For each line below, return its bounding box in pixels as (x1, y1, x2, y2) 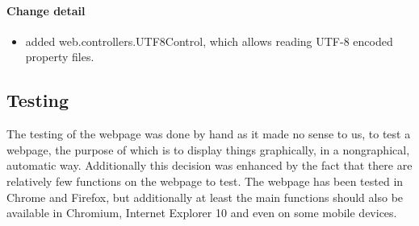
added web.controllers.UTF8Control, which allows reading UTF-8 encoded (25, 32, 393, 49)
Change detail (6, 2, 86, 18)
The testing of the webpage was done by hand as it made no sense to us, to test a (6, 125, 411, 142)
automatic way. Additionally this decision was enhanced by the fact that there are (6, 157, 413, 174)
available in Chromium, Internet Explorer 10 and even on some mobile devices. (6, 204, 397, 221)
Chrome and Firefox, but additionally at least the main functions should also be (6, 188, 404, 205)
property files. (25, 48, 94, 65)
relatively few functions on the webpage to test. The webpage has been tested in (6, 172, 404, 189)
